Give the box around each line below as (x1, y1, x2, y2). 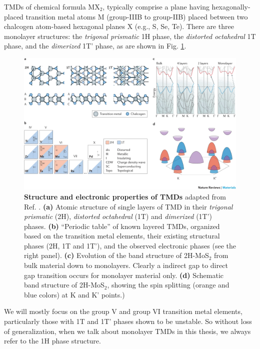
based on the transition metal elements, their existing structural (24, 230, 220, 241)
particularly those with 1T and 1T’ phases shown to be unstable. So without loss (4, 316, 252, 326)
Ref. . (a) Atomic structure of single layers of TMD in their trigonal (24, 201, 233, 211)
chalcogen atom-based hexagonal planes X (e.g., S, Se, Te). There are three (4, 21, 234, 31)
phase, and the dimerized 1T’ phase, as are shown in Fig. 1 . (4, 40, 186, 51)
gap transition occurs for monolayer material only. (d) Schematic (24, 269, 224, 280)
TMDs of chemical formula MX (4, 1, 100, 11)
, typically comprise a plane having (102, 1, 209, 11)
